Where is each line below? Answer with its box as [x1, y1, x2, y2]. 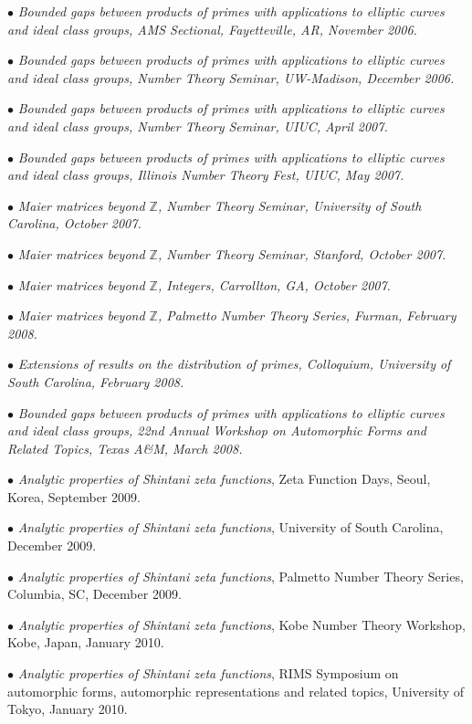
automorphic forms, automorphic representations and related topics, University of [7, 681, 465, 700]
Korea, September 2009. [7, 487, 141, 506]
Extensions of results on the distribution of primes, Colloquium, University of [17, 354, 451, 373]
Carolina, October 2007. [7, 214, 142, 233]
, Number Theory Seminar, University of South [157, 195, 422, 215]
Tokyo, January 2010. [7, 699, 128, 719]
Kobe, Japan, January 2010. [7, 633, 164, 652]
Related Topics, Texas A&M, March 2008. [7, 438, 243, 457]
